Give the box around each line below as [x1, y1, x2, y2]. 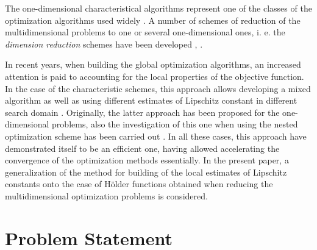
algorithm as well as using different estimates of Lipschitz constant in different [5, 94, 297, 107]
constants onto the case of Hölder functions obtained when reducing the [5, 177, 273, 190]
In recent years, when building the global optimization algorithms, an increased [5, 58, 301, 71]
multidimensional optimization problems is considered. [5, 189, 208, 202]
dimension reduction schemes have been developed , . [5, 37, 203, 50]
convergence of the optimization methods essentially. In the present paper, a [5, 154, 289, 166]
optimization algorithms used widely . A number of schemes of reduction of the [5, 13, 301, 26]
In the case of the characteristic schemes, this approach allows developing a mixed [5, 82, 311, 95]
